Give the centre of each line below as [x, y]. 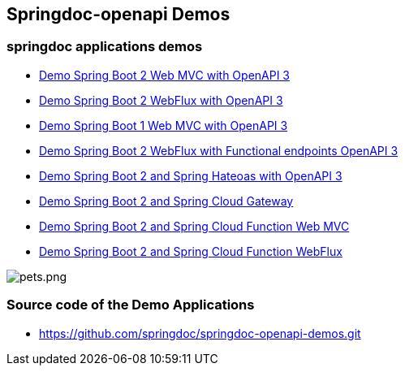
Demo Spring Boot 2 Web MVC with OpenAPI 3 [165, 75]
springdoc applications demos [105, 47]
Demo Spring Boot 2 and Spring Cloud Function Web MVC [194, 226]
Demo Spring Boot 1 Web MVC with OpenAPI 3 [164, 125]
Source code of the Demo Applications [131, 305]
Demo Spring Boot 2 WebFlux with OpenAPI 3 [161, 100]
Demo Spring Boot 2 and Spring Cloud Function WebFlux [191, 251]
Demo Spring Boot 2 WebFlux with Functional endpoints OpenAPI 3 [219, 150]
